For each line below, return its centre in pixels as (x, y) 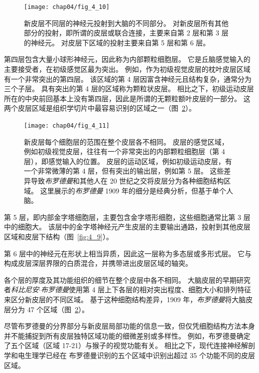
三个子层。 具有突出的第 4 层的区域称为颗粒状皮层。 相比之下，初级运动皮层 (129, 89)
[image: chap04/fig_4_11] (67, 126)
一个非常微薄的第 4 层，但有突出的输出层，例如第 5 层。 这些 (124, 171)
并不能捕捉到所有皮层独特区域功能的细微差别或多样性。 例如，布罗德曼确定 (127, 335)
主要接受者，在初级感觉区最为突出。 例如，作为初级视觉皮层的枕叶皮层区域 (127, 69)
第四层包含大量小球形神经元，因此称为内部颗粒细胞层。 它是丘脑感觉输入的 (127, 59)
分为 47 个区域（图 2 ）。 (50, 309)
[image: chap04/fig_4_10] (67, 7)
